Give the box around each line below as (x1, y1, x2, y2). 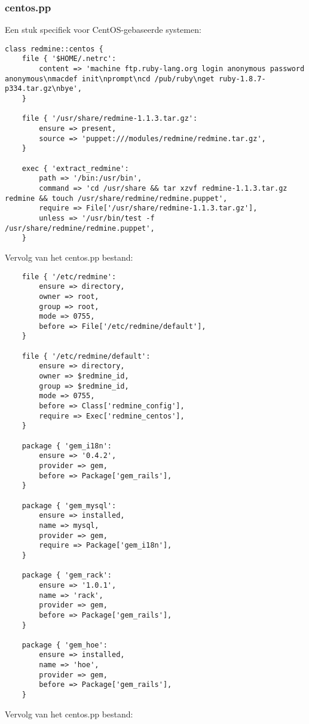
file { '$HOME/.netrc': (22, 54, 117, 63)
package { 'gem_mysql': (22, 501, 117, 510)
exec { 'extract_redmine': (22, 164, 129, 173)
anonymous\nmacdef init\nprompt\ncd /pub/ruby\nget (5, 74, 215, 83)
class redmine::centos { (5, 44, 103, 53)
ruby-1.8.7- (218, 74, 266, 83)
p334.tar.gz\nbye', (5, 84, 82, 93)
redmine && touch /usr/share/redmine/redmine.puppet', (5, 194, 228, 203)
